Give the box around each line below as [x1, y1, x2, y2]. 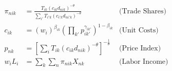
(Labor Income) [119, 58, 168, 65]
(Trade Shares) [119, 7, 166, 15]
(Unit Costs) [119, 27, 159, 34]
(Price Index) [119, 44, 161, 52]
